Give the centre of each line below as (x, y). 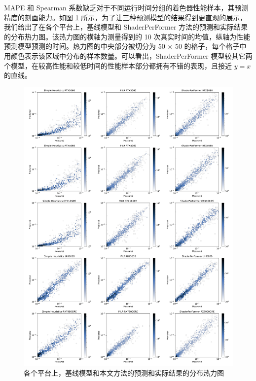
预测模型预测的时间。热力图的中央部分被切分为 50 (85, 46)
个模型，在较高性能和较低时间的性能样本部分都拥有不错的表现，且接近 (118, 65)
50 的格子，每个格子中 (211, 46)
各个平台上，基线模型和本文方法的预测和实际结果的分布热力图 (124, 372)
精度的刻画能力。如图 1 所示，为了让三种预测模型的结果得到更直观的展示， (126, 17)
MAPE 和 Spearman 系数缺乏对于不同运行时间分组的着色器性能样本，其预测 (126, 7)
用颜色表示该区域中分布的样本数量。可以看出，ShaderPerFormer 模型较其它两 (128, 55)
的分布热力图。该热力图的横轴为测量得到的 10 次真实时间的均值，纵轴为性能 (127, 36)
